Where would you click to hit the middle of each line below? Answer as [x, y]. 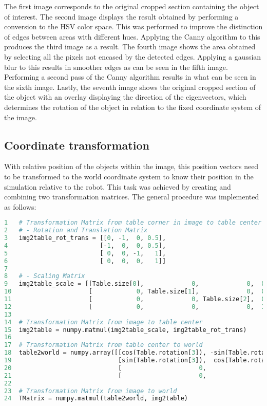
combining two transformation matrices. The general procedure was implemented [132, 197]
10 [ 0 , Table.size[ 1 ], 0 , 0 [135, 292]
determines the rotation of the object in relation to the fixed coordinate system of [133, 107]
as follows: [20, 206]
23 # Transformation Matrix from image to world [91, 391]
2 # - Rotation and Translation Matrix [76, 230]
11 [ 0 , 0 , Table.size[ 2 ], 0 [135, 299]
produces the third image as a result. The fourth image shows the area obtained [130, 47]
